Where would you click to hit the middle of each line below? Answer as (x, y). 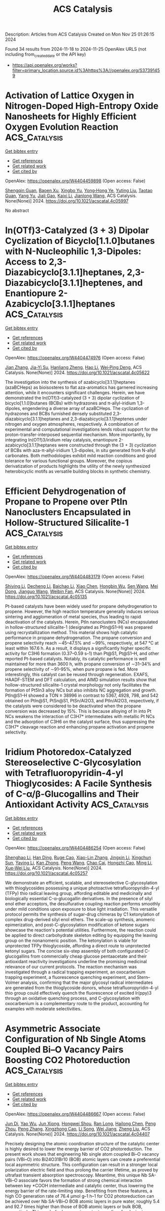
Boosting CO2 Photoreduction (68, 1060)
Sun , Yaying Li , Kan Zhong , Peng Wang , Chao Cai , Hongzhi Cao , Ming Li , (79, 862)
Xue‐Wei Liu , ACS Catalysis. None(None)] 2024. (54, 868)
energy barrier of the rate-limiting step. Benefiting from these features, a (79, 1191)
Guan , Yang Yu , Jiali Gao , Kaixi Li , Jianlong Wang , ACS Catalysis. (71, 196)
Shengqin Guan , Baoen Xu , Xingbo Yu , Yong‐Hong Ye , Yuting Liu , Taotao (79, 190)
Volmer (12, 982)
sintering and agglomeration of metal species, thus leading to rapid (73, 616)
